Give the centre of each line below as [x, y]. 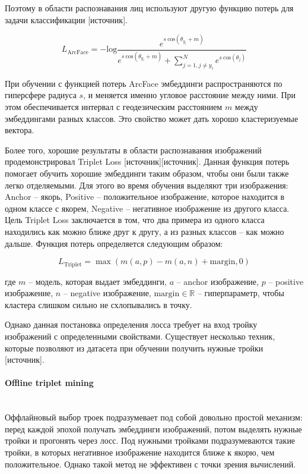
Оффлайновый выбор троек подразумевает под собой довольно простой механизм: [154, 417]
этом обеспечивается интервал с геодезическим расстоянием [114, 107]
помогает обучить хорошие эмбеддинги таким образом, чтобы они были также [147, 173]
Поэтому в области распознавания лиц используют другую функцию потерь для [149, 8]
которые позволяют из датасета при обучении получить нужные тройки [134, 348]
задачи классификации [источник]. [66, 19]
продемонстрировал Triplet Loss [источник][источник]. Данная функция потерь [147, 161]
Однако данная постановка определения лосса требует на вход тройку [131, 324]
